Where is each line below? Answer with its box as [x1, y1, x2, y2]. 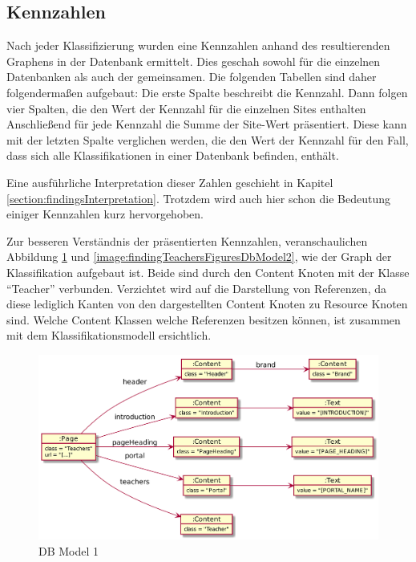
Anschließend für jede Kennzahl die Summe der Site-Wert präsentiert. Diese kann [6, 116, 407, 132]
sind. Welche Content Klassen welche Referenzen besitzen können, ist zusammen [6, 311, 401, 328]
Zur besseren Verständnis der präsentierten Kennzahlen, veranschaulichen [6, 232, 368, 249]
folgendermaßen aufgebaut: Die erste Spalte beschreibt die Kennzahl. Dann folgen [6, 83, 408, 100]
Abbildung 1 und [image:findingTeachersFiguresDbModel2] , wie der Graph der [6, 248, 392, 265]
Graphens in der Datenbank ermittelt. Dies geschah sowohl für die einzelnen [6, 52, 381, 69]
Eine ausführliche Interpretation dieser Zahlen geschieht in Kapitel [6, 173, 333, 190]
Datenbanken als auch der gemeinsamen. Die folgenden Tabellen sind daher [6, 68, 377, 85]
